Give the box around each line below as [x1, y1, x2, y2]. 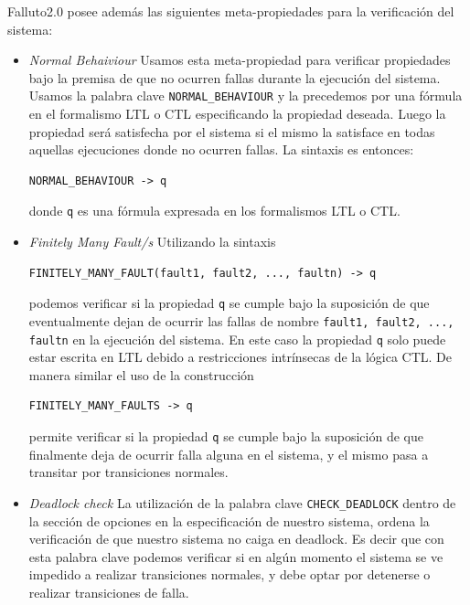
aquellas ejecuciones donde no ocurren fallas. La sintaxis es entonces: [28, 140, 414, 159]
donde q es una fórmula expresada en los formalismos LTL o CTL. [28, 201, 401, 220]
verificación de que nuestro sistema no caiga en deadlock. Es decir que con [28, 529, 444, 548]
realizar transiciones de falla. [28, 582, 189, 601]
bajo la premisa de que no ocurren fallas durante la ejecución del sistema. [28, 68, 441, 87]
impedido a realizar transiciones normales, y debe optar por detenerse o [28, 565, 431, 584]
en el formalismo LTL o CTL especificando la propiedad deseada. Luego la [28, 104, 446, 123]
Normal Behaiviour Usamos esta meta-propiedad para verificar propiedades [28, 50, 451, 69]
